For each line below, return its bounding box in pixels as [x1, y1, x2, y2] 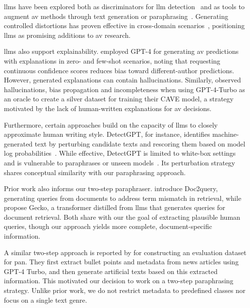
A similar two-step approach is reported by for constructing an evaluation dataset [4, 247, 247, 257]
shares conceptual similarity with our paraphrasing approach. [4, 167, 186, 177]
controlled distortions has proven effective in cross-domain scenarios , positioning [4, 20, 245, 31]
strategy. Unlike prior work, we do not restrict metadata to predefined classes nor [4, 285, 246, 295]
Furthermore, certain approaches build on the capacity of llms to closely [4, 119, 218, 130]
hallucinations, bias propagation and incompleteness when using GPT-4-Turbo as [4, 84, 245, 94]
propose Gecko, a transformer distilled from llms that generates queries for [4, 202, 225, 212]
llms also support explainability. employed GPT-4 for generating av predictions [4, 46, 239, 56]
